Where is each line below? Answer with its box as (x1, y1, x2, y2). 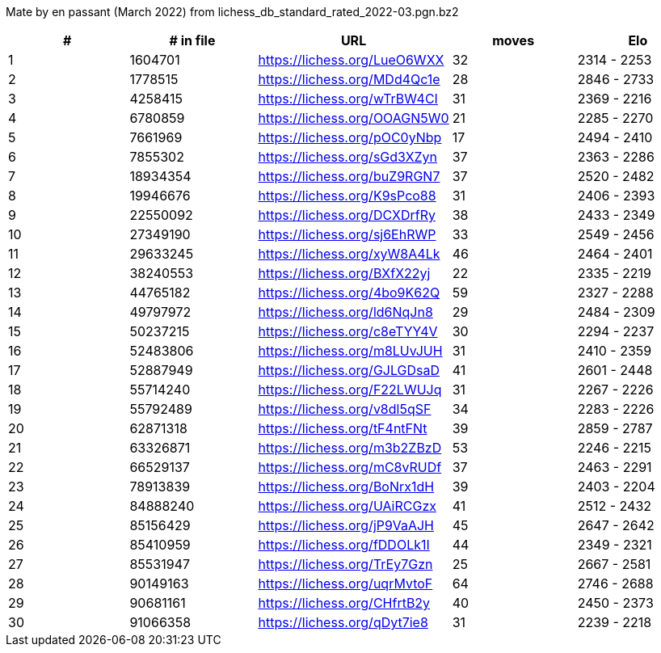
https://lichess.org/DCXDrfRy (258, 207, 436, 223)
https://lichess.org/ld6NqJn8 (258, 304, 433, 320)
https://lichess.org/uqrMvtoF (258, 575, 433, 592)
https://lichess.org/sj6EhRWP (258, 226, 436, 242)
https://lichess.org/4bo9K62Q (258, 284, 440, 301)
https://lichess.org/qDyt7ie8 (258, 614, 428, 630)
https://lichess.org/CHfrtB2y (258, 595, 431, 611)
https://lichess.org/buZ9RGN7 (258, 168, 440, 184)
